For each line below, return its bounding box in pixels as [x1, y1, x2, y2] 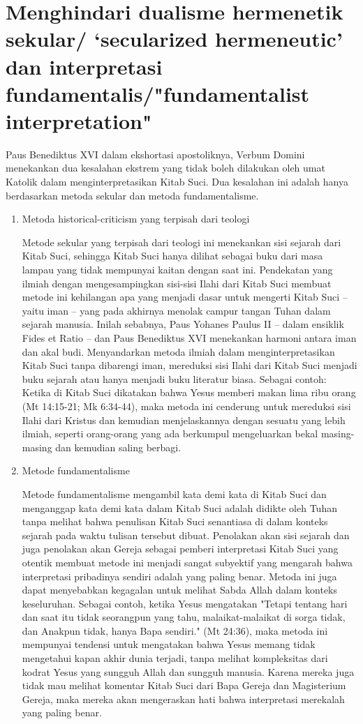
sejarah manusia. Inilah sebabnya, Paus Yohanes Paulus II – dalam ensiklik [22, 317, 344, 331]
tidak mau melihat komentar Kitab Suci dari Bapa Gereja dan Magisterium [22, 678, 346, 693]
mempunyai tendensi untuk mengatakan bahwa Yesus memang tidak [22, 637, 316, 651]
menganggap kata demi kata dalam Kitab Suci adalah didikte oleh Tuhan [22, 500, 337, 515]
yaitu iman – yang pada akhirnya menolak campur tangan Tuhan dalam [22, 303, 331, 317]
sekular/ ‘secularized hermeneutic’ [6, 24, 343, 53]
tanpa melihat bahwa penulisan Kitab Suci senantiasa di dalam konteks [22, 514, 328, 529]
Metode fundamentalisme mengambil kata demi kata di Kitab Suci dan [22, 486, 327, 501]
